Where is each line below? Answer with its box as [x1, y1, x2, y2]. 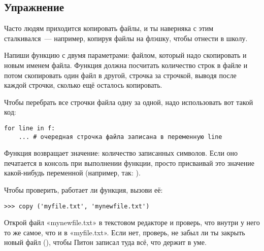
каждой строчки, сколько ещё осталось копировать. [4, 80, 162, 90]
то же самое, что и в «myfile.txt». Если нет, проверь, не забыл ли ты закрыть [4, 227, 245, 237]
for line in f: [4, 124, 55, 132]
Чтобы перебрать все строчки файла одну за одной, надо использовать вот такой [4, 96, 253, 107]
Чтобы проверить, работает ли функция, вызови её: [4, 185, 163, 195]
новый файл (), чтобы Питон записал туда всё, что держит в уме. [4, 237, 207, 247]
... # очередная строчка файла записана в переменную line [18, 133, 222, 140]
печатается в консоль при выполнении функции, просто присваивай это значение [4, 157, 254, 168]
